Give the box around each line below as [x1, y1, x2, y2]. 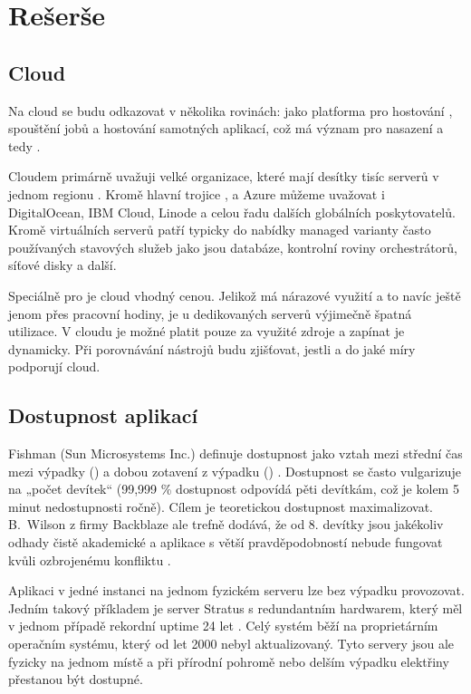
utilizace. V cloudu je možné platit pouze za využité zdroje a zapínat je [8, 322, 405, 341]
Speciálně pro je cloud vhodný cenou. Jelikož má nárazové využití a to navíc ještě [8, 285, 461, 304]
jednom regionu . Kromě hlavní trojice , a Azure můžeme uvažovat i [8, 184, 385, 203]
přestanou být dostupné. [8, 670, 143, 689]
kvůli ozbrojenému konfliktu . [8, 550, 171, 569]
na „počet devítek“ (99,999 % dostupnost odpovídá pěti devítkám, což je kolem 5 [8, 479, 459, 498]
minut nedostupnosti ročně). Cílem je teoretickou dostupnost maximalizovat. [8, 496, 433, 516]
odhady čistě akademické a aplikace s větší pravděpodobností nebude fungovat [8, 533, 443, 552]
